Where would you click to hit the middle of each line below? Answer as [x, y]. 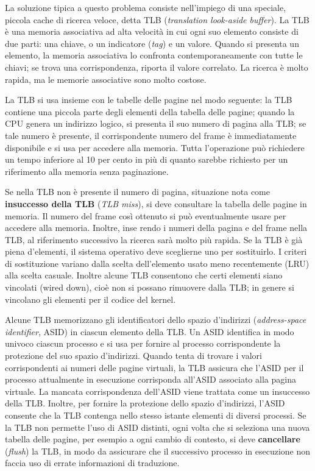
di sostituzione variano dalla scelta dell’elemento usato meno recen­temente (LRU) [157, 263]
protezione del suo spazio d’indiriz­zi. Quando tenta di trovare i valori [133, 356]
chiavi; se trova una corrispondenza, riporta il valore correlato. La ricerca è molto [157, 67]
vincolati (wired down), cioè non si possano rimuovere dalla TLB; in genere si [150, 287]
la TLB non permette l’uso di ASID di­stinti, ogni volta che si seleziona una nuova [157, 427]
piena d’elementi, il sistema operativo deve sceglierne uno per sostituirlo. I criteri [156, 251]
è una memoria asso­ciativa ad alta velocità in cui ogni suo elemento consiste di [152, 31]
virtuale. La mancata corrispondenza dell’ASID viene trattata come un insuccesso [157, 391]
